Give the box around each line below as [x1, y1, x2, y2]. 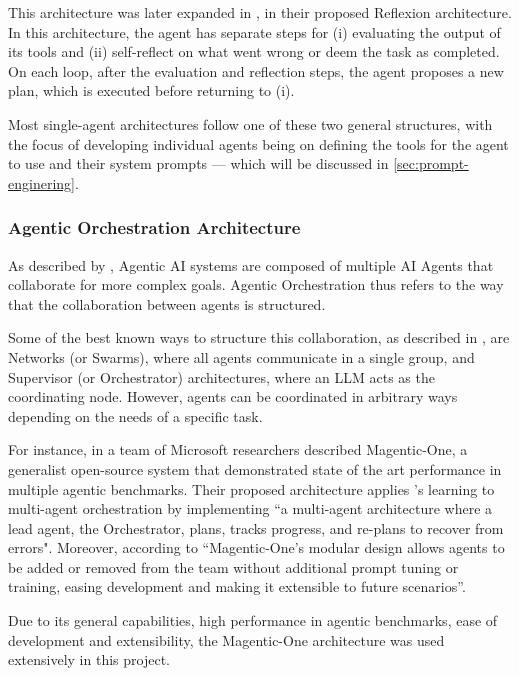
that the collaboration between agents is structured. [8, 293, 326, 314]
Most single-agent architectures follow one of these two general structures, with [8, 113, 493, 134]
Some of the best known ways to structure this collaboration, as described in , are [8, 327, 510, 348]
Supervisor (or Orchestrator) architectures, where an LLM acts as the [8, 366, 435, 387]
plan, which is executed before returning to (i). [8, 80, 295, 101]
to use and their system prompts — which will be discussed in [8, 153, 389, 174]
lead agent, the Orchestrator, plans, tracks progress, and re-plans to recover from [8, 517, 504, 538]
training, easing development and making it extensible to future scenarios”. [8, 576, 466, 597]
